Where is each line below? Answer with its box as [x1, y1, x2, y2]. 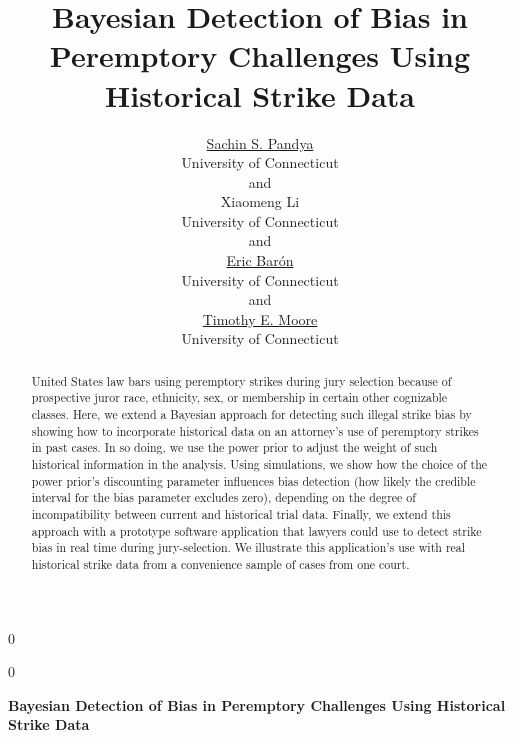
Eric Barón [226, 250, 294, 271]
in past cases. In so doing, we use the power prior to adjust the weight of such [31, 439, 438, 456]
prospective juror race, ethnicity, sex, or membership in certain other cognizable [31, 389, 448, 406]
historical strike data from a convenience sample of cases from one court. [31, 556, 410, 573]
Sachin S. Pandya [206, 132, 314, 153]
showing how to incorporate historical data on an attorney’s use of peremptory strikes [31, 422, 479, 439]
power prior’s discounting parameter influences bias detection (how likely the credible [31, 472, 476, 489]
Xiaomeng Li [220, 191, 300, 212]
